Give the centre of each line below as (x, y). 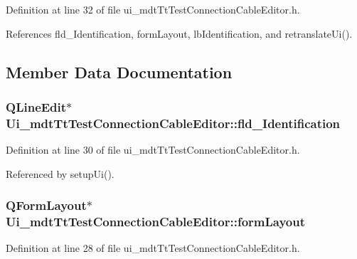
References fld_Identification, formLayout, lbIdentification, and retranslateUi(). (179, 33)
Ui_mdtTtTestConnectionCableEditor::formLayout (155, 222)
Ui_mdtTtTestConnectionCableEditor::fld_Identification (173, 123)
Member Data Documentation (119, 72)
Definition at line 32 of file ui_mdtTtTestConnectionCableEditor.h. (153, 9)
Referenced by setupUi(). (60, 173)
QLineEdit (36, 106)
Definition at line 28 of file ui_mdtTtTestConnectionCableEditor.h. (153, 248)
